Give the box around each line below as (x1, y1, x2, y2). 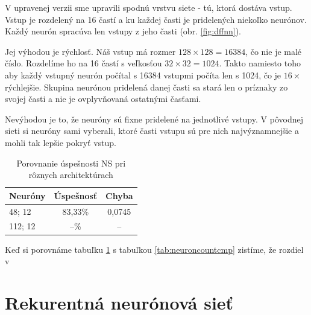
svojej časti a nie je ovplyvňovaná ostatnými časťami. (5, 92, 201, 105)
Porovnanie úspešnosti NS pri (16, 156, 126, 169)
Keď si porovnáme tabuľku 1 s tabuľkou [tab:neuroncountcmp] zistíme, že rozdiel (5, 243, 304, 255)
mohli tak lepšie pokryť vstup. (5, 136, 116, 148)
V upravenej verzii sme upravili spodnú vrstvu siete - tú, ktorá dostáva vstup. (5, 1, 292, 13)
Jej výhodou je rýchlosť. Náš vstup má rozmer (5, 45, 176, 57)
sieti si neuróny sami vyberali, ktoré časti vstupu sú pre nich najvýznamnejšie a (5, 124, 299, 137)
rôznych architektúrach (28, 168, 113, 181)
